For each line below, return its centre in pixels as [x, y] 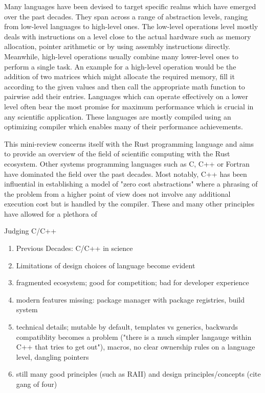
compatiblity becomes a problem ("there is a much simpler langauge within [134, 337]
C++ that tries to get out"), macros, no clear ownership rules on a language [136, 347]
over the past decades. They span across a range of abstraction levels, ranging [126, 16]
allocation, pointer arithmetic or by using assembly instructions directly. [117, 46]
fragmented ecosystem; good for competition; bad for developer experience [132, 282]
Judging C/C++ [30, 231]
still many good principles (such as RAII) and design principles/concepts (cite [138, 374]
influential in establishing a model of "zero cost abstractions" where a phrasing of [131, 184]
